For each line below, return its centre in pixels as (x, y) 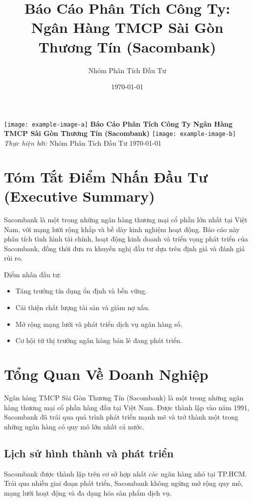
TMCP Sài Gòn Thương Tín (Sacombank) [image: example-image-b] (120, 133)
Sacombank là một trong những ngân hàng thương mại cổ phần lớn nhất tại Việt (126, 219)
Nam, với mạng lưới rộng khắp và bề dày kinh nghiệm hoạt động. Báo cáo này (122, 229)
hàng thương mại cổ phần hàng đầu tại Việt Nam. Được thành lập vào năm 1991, (127, 407)
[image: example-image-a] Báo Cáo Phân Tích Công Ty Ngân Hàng (118, 123)
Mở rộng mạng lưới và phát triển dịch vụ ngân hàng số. (99, 324)
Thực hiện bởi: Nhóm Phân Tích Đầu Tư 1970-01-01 (83, 143)
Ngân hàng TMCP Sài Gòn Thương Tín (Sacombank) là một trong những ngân (124, 397)
